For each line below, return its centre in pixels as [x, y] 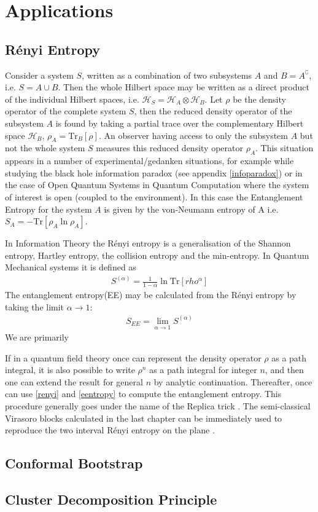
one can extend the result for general [74, 381]
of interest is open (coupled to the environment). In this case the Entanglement [154, 196]
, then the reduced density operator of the [213, 111]
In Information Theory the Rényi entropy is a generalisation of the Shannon [148, 243]
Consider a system [39, 75]
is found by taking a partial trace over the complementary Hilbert [180, 123]
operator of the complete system [66, 111]
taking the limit [35, 306]
